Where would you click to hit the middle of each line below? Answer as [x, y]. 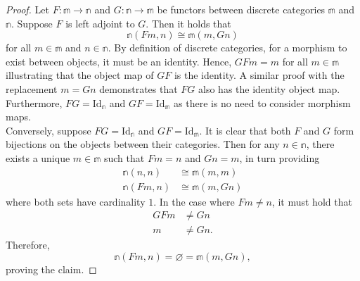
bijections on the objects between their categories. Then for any [143, 144]
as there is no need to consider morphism [262, 102]
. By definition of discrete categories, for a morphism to [227, 48]
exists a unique [38, 157]
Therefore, [28, 245]
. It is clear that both [245, 130]
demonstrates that [139, 88]
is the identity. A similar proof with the [259, 75]
